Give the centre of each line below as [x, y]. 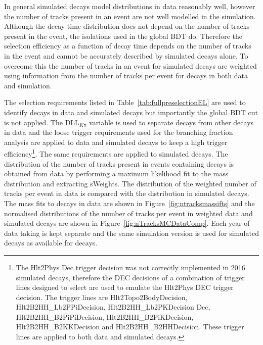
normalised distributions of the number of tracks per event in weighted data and [128, 213]
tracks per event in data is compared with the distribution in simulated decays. [127, 193]
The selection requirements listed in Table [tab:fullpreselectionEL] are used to [125, 102]
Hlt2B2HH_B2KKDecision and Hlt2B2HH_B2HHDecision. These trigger [130, 327]
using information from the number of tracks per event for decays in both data [126, 76]
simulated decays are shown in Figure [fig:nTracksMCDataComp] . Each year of [127, 223]
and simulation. [28, 85]
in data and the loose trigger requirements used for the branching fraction [119, 132]
